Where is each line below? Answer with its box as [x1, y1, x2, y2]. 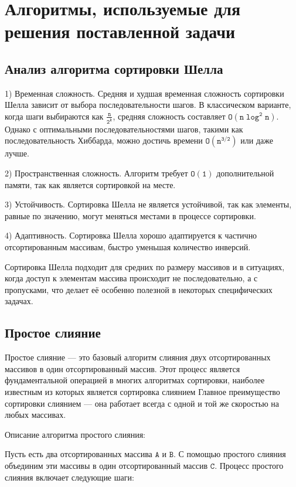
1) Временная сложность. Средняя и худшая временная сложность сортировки [5, 87, 284, 99]
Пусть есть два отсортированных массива [5, 448, 152, 460]
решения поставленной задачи [5, 19, 236, 43]
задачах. [5, 295, 33, 307]
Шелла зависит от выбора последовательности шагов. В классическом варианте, [5, 98, 291, 111]
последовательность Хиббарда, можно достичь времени [5, 134, 203, 147]
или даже [240, 134, 273, 147]
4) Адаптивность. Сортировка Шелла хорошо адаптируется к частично [5, 229, 257, 241]
